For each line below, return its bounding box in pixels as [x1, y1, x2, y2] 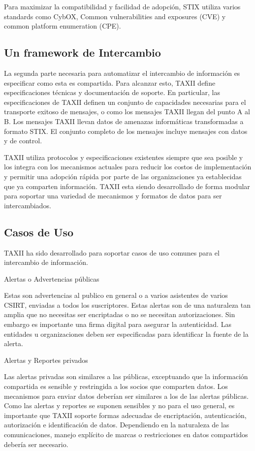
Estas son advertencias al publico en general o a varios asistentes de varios [4, 290, 228, 300]
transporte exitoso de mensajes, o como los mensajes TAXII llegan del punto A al [4, 106, 250, 117]
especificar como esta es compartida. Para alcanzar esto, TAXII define [4, 77, 216, 88]
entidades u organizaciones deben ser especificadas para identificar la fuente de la [4, 328, 249, 339]
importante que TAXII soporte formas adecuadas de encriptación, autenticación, [4, 410, 247, 420]
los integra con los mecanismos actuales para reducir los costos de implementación [4, 161, 252, 172]
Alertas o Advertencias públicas [4, 273, 99, 284]
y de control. [4, 135, 42, 146]
